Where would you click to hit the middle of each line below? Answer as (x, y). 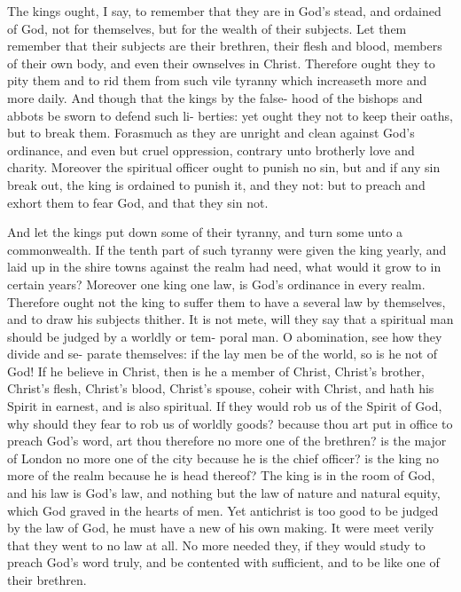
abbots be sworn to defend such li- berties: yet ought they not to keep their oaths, (230, 115)
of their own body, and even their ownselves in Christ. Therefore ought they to (221, 63)
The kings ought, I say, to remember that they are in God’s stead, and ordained (224, 11)
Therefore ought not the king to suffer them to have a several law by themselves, (227, 301)
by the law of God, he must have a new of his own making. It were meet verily (221, 528)
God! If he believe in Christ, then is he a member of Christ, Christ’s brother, (216, 371)
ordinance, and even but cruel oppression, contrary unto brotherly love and (211, 150)
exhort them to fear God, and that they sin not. (138, 202)
